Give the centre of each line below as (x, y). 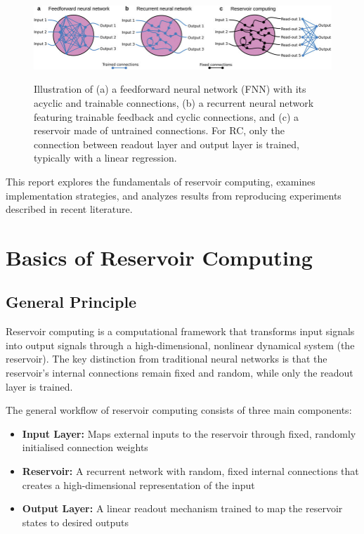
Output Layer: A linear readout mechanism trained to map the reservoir (182, 508)
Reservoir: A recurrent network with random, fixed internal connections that (190, 471)
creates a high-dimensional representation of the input (138, 484)
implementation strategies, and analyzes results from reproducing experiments (174, 195)
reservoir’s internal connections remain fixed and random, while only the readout (180, 373)
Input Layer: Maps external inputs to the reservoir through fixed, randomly (189, 433)
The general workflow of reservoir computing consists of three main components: (179, 410)
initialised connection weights (85, 447)
